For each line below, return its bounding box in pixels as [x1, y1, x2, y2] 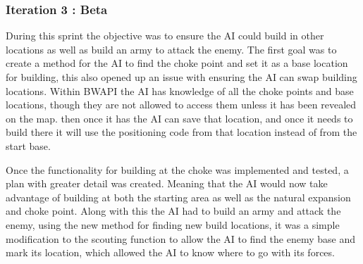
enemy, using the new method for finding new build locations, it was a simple [6, 217, 340, 232]
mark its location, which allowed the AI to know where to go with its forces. [6, 245, 335, 260]
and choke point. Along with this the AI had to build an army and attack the [6, 203, 341, 218]
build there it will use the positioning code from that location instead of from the [6, 125, 357, 139]
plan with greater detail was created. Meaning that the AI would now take [6, 176, 328, 191]
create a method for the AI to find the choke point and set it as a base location [6, 56, 348, 70]
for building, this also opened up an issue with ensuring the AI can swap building [6, 70, 357, 84]
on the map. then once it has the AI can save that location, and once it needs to [6, 111, 353, 125]
